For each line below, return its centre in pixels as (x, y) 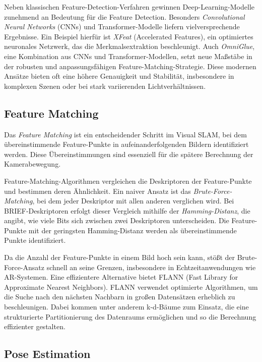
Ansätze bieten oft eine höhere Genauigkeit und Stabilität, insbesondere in (119, 76)
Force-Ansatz (24, 267)
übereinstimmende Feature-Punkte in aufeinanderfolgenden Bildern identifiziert (126, 144)
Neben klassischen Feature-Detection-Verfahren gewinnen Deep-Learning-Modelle (129, 7)
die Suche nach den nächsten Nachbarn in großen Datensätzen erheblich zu (120, 297)
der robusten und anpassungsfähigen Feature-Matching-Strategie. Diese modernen (130, 66)
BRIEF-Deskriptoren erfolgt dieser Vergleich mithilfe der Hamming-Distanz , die (127, 210)
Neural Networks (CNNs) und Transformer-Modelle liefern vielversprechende (122, 27)
